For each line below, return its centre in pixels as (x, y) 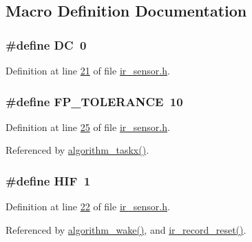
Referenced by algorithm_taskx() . (77, 150)
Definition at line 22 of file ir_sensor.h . (88, 206)
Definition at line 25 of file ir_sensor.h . (88, 127)
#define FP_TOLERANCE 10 (94, 101)
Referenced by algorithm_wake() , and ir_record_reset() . (126, 229)
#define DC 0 (46, 44)
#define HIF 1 (48, 180)
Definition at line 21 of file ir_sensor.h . (88, 70)
